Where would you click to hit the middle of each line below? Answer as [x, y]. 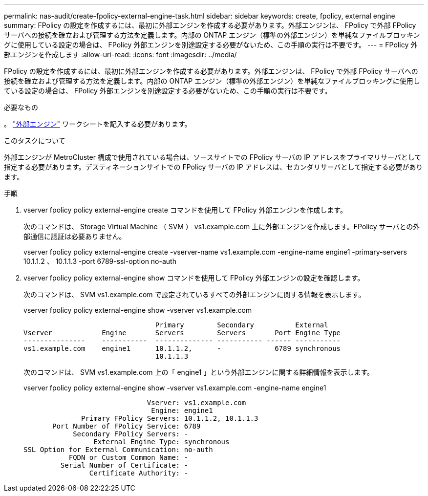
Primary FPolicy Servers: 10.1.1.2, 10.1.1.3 [170, 418]
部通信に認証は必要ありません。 [75, 236]
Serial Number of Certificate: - [124, 465]
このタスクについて [35, 140]
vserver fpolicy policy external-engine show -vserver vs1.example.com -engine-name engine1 [175, 388]
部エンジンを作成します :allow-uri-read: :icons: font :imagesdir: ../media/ [120, 54]
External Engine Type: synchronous [161, 442]
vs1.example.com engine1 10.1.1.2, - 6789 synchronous [182, 348]
